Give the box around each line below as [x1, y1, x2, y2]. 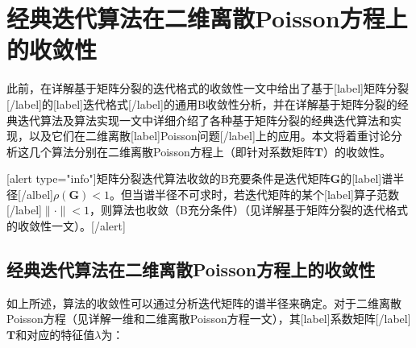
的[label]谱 [340, 170, 393, 187]
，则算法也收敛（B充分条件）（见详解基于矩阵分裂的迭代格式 [89, 201, 408, 218]
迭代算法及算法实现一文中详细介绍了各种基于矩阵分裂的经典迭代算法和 [17, 111, 390, 128]
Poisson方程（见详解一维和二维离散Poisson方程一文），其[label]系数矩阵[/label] [6, 310, 411, 327]
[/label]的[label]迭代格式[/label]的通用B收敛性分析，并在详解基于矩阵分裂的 [6, 95, 397, 112]
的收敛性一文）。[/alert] [6, 217, 126, 234]
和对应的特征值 [15, 326, 95, 343]
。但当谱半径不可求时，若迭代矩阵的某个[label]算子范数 [110, 185, 399, 202]
